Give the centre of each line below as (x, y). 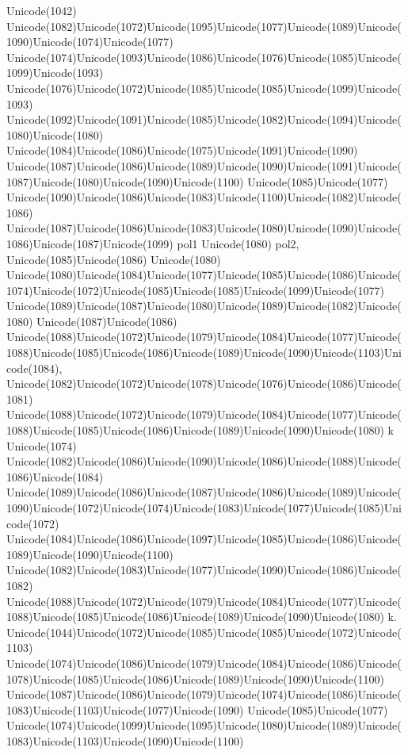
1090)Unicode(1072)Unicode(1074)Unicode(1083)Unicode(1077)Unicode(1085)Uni (204, 508)
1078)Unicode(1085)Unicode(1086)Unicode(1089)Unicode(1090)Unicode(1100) (195, 678)
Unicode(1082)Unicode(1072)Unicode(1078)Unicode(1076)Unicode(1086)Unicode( (204, 383)
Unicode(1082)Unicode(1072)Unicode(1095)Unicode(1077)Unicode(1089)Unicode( (204, 26)
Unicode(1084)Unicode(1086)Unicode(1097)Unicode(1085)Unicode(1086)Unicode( (204, 539)
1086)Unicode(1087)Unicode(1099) (90, 243)
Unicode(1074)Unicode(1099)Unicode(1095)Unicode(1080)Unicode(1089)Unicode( (204, 725)
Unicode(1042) (42, 10)
